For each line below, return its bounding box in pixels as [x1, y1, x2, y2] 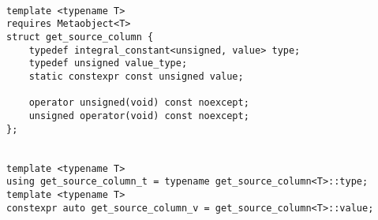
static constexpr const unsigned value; [28, 70, 244, 82]
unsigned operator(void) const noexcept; [28, 110, 249, 121]
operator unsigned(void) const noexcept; [28, 97, 249, 109]
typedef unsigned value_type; [28, 58, 188, 69]
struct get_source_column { [6, 31, 154, 43]
